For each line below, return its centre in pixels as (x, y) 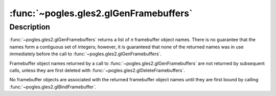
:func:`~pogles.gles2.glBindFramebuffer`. (53, 87)
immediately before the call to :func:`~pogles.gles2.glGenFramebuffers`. (86, 54)
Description (30, 27)
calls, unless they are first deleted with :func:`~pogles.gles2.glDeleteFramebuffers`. (97, 70)
